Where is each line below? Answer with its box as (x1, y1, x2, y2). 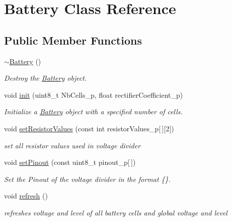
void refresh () (4, 190, 48, 201)
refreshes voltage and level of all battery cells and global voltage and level (4, 207, 227, 217)
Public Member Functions (4, 32, 142, 48)
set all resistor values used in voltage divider (4, 140, 141, 150)
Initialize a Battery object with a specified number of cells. (4, 106, 183, 117)
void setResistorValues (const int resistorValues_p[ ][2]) (4, 123, 174, 133)
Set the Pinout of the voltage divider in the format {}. (4, 173, 171, 184)
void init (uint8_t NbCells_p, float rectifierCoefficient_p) (4, 89, 183, 100)
